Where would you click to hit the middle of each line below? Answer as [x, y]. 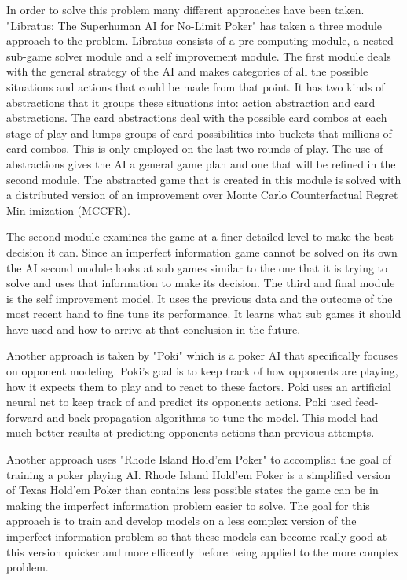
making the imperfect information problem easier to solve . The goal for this [188, 505]
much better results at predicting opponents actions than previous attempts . [191, 432]
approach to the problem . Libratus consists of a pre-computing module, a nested [200, 41]
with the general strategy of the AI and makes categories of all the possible [187, 71]
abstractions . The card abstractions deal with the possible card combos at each [197, 118]
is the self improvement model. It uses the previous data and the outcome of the [200, 298]
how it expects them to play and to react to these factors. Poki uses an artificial [199, 386]
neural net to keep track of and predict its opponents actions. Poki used [179, 402]
